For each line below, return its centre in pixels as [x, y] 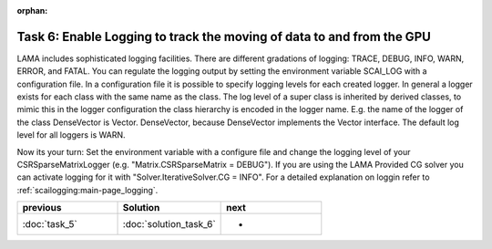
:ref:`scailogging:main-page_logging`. [87, 190]
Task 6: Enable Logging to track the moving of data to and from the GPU [224, 36]
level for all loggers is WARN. [72, 135]
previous [42, 208]
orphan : [32, 10]
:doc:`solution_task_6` [169, 224]
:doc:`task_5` [50, 224]
